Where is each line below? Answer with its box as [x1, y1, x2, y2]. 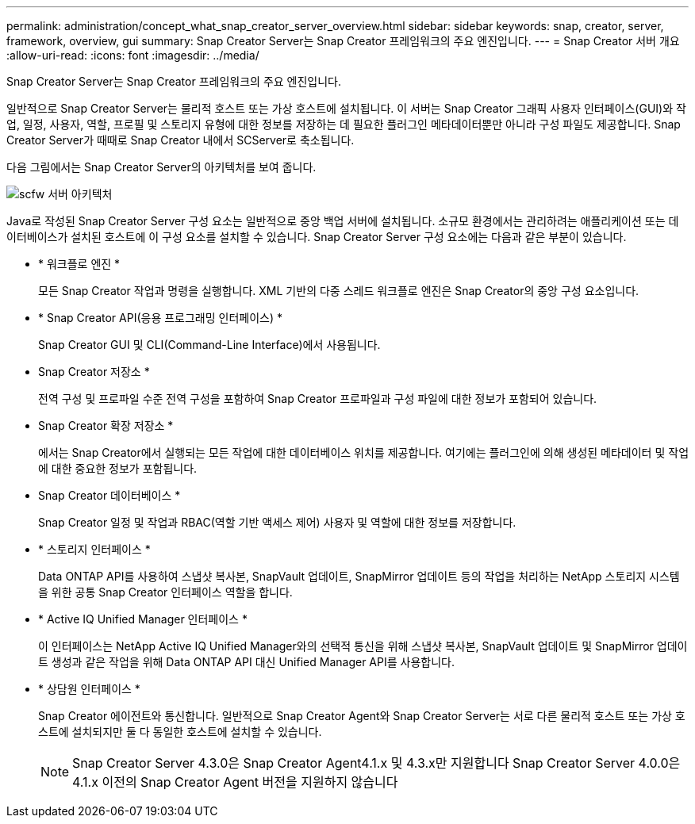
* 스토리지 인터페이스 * [38, 542, 151, 556]
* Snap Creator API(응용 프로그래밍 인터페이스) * [38, 311, 283, 324]
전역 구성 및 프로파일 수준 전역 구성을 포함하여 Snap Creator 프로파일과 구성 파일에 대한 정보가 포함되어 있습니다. [38, 392, 597, 405]
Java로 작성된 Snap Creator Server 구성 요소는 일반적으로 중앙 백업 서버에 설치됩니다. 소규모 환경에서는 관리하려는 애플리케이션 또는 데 [6, 214, 679, 228]
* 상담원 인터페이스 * [38, 682, 140, 696]
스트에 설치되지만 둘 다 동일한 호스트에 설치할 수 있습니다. [38, 725, 322, 738]
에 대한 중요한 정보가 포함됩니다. [38, 462, 198, 475]
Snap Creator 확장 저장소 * [38, 419, 174, 432]
